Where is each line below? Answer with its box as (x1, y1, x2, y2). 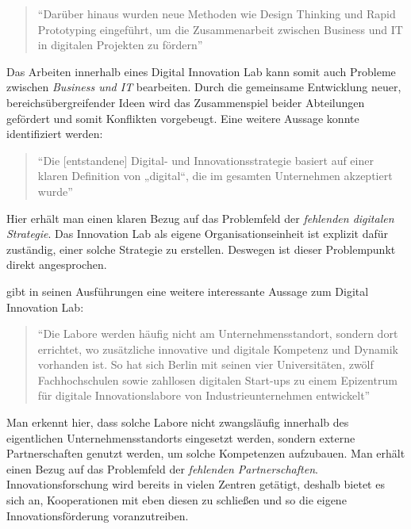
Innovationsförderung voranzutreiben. (6, 507, 189, 523)
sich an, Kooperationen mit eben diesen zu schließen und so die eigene (6, 492, 347, 508)
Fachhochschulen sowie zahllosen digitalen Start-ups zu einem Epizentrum (37, 371, 398, 388)
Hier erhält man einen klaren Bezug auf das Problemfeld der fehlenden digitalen (6, 209, 394, 226)
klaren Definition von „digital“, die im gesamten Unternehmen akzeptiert (37, 167, 393, 184)
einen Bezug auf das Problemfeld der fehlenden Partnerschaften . (6, 460, 318, 477)
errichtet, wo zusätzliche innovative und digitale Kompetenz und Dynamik (37, 340, 398, 357)
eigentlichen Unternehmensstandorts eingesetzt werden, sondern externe (6, 429, 355, 446)
